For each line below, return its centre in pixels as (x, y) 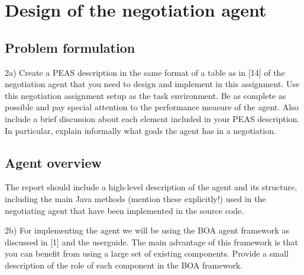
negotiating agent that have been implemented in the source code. (124, 210)
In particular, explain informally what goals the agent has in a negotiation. (140, 130)
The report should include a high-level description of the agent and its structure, (151, 187)
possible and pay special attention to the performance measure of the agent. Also (152, 107)
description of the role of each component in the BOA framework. (124, 265)
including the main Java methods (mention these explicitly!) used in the (135, 198)
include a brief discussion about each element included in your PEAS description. (152, 118)
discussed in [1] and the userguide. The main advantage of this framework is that (152, 242)
